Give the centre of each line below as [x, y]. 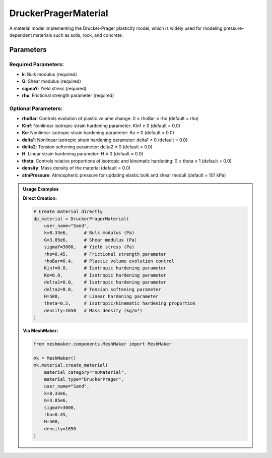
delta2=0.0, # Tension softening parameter [103, 289]
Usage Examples [41, 189]
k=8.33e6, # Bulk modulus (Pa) [89, 233]
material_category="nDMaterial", [85, 372]
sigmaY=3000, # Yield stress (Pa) [89, 247]
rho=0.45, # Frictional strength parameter [105, 254]
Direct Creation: [40, 198]
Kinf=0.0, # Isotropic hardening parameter [105, 268]
